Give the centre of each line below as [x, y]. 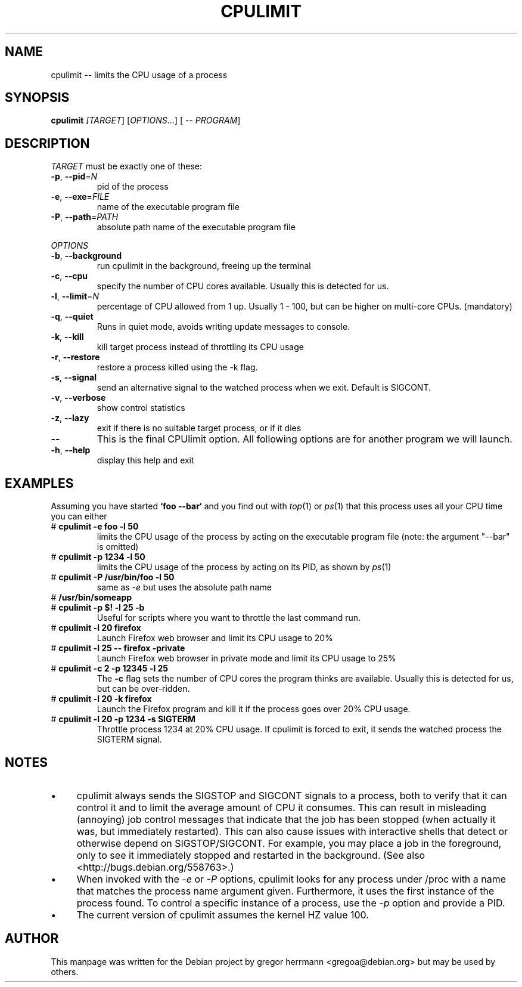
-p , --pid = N [74, 177]
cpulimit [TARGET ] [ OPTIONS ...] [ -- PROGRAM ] [146, 120]
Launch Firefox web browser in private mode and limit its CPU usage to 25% [246, 658]
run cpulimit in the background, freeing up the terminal [204, 266]
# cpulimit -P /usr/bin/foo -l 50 [113, 577]
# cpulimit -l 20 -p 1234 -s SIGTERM [123, 719]
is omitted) [118, 547]
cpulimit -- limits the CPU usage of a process [139, 75]
